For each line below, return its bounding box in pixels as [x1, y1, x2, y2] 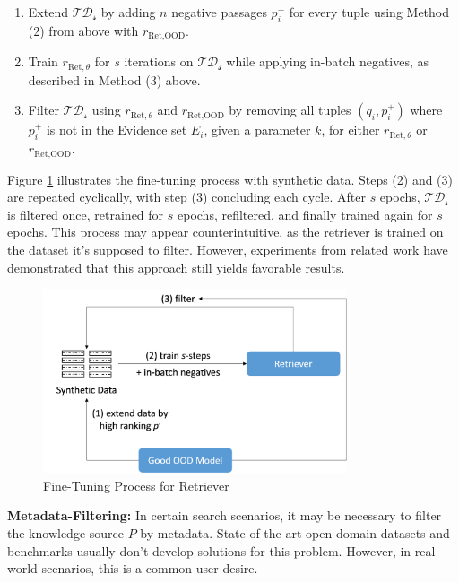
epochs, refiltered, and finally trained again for [177, 204, 433, 223]
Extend [28, 3, 68, 21]
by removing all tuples [229, 100, 351, 119]
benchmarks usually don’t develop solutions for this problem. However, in [7, 541, 411, 560]
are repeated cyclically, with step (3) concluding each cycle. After [7, 187, 366, 206]
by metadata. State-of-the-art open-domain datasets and [140, 523, 450, 542]
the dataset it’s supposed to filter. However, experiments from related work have [7, 239, 448, 258]
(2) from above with [28, 21, 139, 39]
